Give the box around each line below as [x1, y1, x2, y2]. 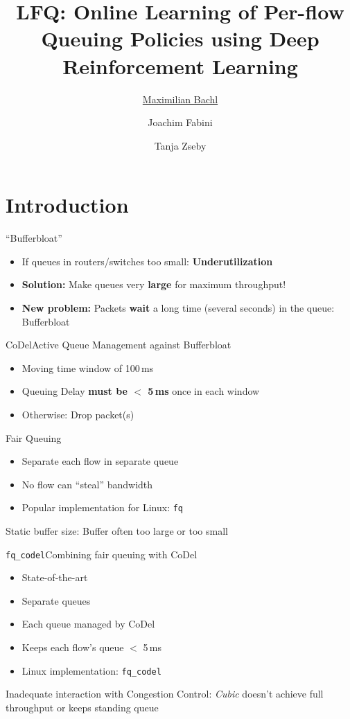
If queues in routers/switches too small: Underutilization [21, 254, 273, 268]
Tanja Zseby [154, 138, 207, 152]
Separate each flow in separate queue [21, 454, 179, 468]
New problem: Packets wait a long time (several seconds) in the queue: [21, 301, 335, 314]
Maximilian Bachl [142, 91, 218, 106]
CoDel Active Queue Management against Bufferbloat [6, 337, 231, 352]
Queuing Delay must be [21, 384, 128, 398]
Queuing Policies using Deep [41, 24, 320, 53]
